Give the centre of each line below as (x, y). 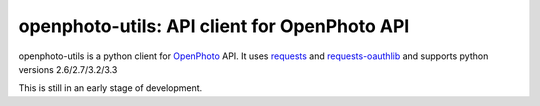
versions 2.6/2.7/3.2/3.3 (68, 69)
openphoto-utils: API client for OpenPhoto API (214, 26)
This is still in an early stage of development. (110, 88)
